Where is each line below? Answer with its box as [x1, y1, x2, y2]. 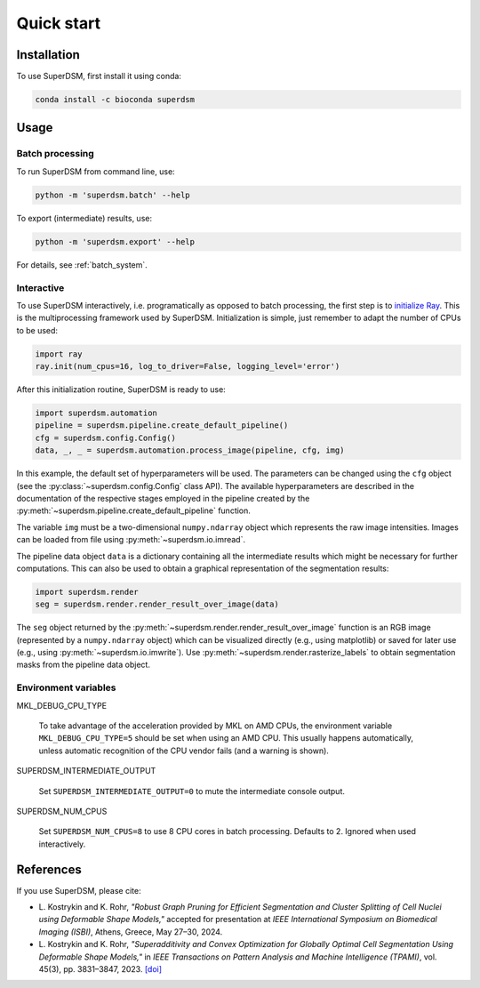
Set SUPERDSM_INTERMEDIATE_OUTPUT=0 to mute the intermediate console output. [38, 785, 346, 796]
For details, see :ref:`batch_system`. [16, 259, 148, 270]
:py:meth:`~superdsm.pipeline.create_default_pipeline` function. [16, 505, 251, 516]
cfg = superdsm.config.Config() [35, 432, 177, 443]
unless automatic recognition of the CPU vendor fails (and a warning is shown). [38, 745, 329, 756]
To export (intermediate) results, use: [16, 213, 153, 223]
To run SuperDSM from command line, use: [16, 165, 175, 177]
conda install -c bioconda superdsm [35, 94, 196, 105]
